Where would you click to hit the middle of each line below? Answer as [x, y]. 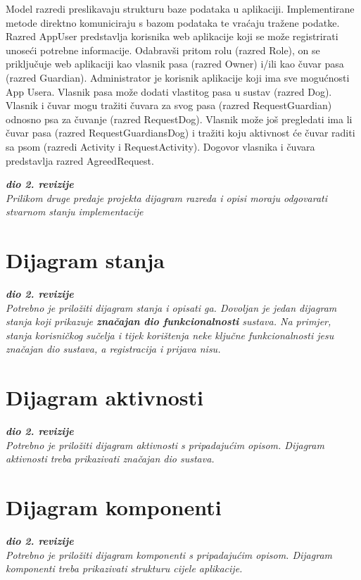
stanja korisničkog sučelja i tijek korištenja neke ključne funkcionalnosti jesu [170, 335]
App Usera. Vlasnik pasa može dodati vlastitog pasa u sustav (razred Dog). [169, 91]
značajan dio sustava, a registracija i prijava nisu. [113, 349]
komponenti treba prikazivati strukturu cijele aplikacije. [124, 568]
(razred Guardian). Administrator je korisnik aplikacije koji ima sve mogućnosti [178, 77]
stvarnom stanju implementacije [75, 212]
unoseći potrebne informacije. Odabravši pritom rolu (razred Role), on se [163, 50]
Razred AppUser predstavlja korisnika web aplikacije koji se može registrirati [172, 36]
